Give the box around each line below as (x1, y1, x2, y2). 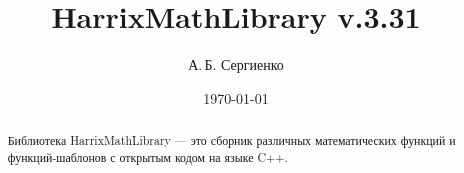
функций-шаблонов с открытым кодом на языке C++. (7, 148, 288, 165)
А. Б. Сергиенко (188, 54, 284, 75)
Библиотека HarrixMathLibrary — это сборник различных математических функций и (7, 132, 456, 149)
